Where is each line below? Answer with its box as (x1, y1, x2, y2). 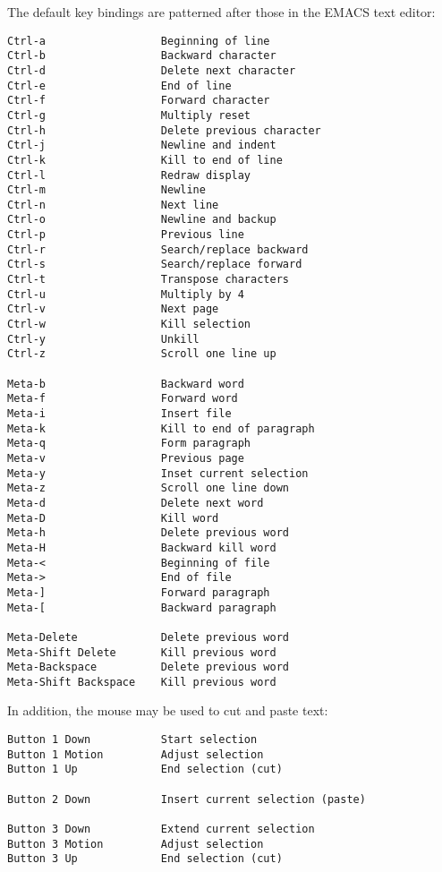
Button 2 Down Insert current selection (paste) (7, 792, 366, 806)
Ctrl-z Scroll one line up (7, 347, 276, 361)
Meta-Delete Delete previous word (7, 630, 289, 644)
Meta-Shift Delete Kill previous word (7, 645, 276, 659)
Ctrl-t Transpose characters (7, 273, 289, 286)
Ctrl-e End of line (7, 79, 232, 92)
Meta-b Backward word (7, 377, 244, 390)
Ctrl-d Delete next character (7, 64, 296, 77)
